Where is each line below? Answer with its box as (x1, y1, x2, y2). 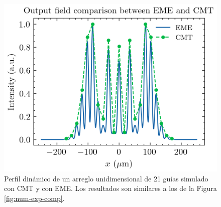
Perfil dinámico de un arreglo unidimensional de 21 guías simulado (4, 173, 208, 183)
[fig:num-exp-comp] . (4, 192, 65, 203)
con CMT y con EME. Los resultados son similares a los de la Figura (4, 183, 217, 193)
